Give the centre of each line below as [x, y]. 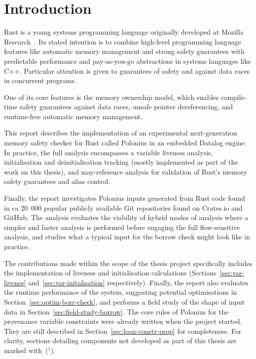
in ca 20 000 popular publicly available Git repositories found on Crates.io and [123, 207]
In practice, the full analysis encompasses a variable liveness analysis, [109, 152]
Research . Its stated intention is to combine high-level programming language [123, 41]
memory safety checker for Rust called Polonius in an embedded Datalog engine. [125, 143]
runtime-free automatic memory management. [73, 116]
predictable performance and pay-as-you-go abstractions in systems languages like [128, 61]
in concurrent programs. [40, 80]
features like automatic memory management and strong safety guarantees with [124, 51]
